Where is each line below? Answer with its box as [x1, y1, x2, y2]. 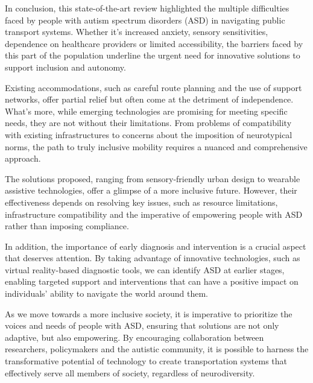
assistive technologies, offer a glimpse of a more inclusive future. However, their [5, 184, 297, 197]
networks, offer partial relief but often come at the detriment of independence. [5, 93, 294, 106]
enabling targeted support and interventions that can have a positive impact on [5, 275, 299, 288]
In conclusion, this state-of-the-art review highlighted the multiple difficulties [5, 2, 289, 14]
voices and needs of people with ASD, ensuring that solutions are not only [5, 319, 279, 332]
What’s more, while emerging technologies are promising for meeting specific [5, 104, 288, 117]
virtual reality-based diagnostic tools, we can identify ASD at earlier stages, [5, 263, 285, 276]
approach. [5, 152, 41, 165]
